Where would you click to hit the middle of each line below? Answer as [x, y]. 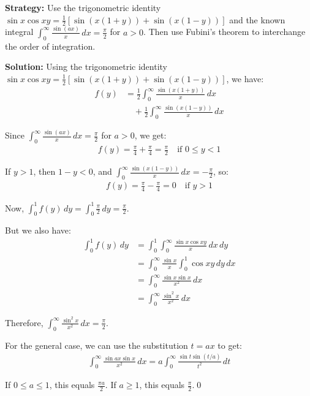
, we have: [245, 78]
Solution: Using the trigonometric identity [86, 67]
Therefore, [24, 322]
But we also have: [38, 230]
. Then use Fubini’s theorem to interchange [225, 32]
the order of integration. [50, 46]
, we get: [150, 135]
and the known [257, 19]
